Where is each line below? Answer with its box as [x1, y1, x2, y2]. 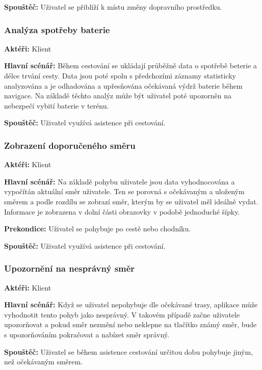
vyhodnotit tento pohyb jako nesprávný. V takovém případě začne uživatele [4, 309, 240, 320]
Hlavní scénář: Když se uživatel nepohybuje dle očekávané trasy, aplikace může [4, 299, 258, 310]
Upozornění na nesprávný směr [4, 262, 135, 275]
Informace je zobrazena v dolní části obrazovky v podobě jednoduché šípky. [4, 206, 240, 217]
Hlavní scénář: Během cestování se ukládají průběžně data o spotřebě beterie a [4, 60, 257, 71]
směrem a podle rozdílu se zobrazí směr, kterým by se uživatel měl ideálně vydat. [4, 196, 258, 206]
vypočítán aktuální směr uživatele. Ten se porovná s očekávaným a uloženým [4, 186, 245, 197]
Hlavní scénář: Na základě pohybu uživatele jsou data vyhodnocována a [4, 176, 235, 187]
